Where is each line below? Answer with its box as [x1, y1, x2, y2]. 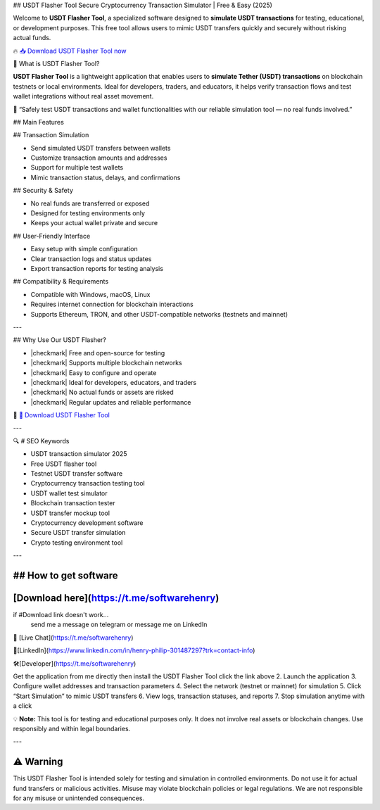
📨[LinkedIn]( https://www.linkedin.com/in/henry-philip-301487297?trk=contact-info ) [13, 646, 255, 654]
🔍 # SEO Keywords [13, 436, 70, 445]
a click [13, 702, 32, 710]
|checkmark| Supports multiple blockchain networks [30, 359, 182, 367]
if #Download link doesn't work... [13, 611, 109, 619]
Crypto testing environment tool [30, 538, 123, 547]
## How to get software [13, 569, 118, 581]
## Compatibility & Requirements [13, 277, 109, 286]
